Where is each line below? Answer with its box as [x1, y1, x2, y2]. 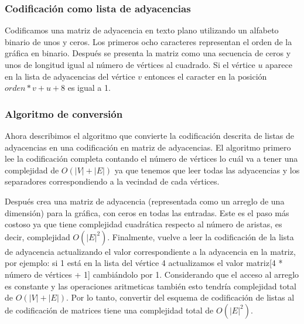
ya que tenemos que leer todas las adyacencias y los [114, 163, 300, 176]
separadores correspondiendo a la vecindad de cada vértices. [5, 175, 220, 187]
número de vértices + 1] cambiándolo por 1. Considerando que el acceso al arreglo [5, 268, 299, 280]
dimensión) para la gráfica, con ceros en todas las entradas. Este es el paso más [5, 206, 289, 219]
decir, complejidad [5, 230, 70, 243]
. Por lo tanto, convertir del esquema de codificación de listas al [66, 291, 295, 303]
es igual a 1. [67, 81, 111, 94]
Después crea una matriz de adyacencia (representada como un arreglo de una [5, 195, 285, 207]
